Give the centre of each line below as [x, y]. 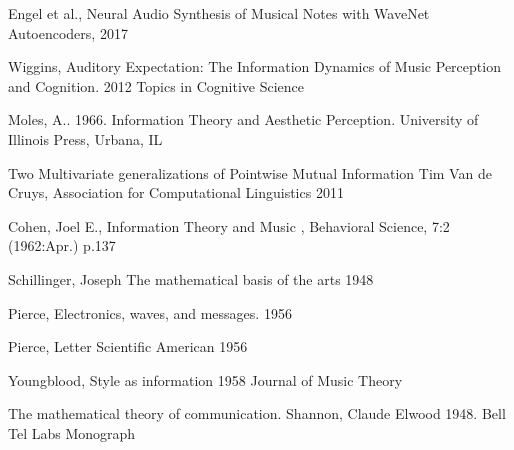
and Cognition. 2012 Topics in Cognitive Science [156, 85]
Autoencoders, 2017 [68, 32]
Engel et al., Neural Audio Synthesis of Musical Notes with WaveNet [219, 13]
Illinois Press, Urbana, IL [85, 138]
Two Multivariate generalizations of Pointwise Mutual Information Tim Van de [250, 172]
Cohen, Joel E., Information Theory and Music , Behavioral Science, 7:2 [229, 225]
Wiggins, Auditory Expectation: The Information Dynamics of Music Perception [254, 66]
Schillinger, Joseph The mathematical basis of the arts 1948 [191, 278]
